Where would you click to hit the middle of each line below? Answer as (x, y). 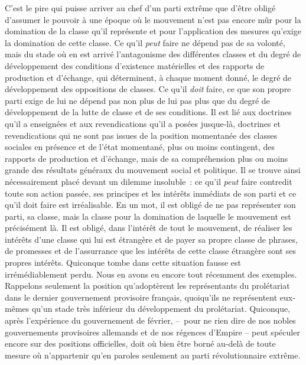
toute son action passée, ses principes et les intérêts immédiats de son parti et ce (151, 193)
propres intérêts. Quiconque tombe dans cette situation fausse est (123, 263)
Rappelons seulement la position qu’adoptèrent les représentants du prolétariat (147, 286)
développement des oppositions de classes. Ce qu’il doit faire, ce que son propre (148, 89)
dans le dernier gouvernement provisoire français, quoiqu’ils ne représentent (141, 297)
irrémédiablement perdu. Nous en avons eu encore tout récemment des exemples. (151, 274)
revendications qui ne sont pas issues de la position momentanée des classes (141, 135)
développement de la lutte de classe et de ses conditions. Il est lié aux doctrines (148, 112)
